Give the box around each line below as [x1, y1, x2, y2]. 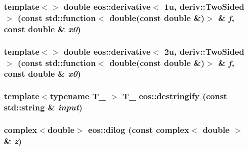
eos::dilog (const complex [88, 124, 189, 136]
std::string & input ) [4, 101, 83, 113]
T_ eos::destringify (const [122, 90, 227, 102]
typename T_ [50, 90, 106, 102]
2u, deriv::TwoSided [164, 45, 245, 57]
